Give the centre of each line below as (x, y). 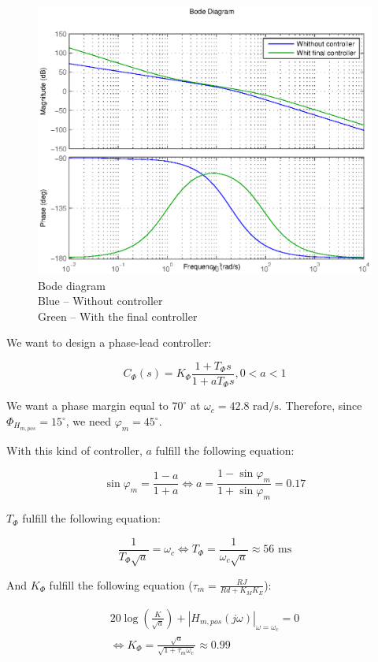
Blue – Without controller (100, 301)
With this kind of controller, (74, 450)
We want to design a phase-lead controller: (109, 342)
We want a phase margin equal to (87, 405)
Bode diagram (72, 285)
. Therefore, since (320, 405)
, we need (88, 421)
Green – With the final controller (118, 316)
